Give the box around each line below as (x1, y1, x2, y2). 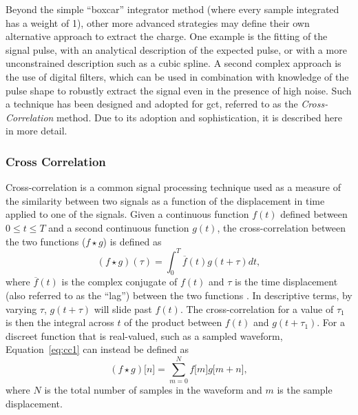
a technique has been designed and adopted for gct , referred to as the (6, 97, 298, 111)
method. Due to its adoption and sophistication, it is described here (56, 110, 342, 124)
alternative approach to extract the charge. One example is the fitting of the (6, 29, 328, 43)
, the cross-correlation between (217, 220, 346, 234)
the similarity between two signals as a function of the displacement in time (6, 193, 325, 207)
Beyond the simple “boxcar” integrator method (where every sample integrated (6, 2, 339, 16)
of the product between (124, 315, 222, 330)
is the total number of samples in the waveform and (44, 383, 262, 397)
